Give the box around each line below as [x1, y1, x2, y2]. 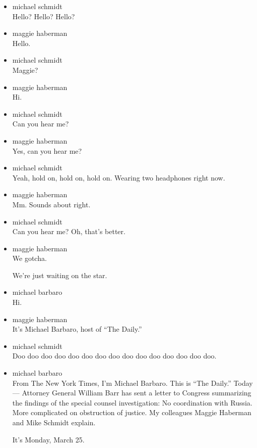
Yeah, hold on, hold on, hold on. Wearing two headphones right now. [12, 172, 225, 183]
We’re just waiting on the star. [12, 270, 107, 280]
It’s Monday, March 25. [12, 434, 85, 444]
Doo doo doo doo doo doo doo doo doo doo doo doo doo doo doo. [12, 350, 217, 361]
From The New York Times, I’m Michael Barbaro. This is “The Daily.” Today [12, 377, 253, 388]
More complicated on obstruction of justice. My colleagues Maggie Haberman [12, 407, 251, 418]
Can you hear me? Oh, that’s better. [12, 226, 125, 237]
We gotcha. [12, 253, 47, 263]
